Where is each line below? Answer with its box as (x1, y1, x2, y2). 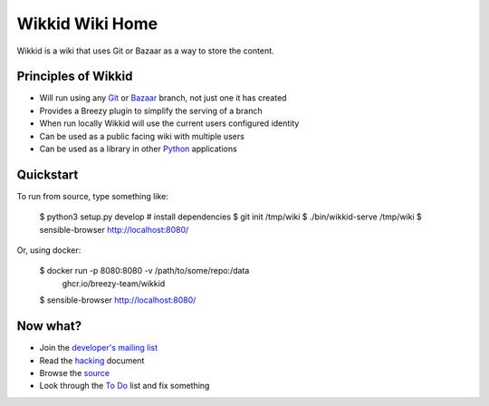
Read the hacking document (39, 354, 145, 366)
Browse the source (39, 367, 110, 378)
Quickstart (16, 167, 79, 182)
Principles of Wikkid (16, 69, 133, 84)
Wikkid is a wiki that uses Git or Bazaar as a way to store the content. (16, 45, 275, 56)
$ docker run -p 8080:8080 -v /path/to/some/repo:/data (39, 266, 250, 276)
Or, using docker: (16, 245, 81, 256)
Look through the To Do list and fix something (39, 381, 210, 391)
